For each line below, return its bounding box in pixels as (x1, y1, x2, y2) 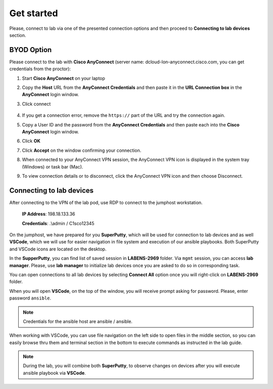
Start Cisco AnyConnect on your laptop (22, 75, 106, 81)
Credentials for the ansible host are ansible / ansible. (23, 318, 132, 324)
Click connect (22, 101, 51, 107)
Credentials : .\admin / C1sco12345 (22, 220, 95, 226)
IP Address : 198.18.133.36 (22, 211, 75, 217)
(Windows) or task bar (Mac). (22, 163, 83, 169)
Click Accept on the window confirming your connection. (22, 147, 142, 153)
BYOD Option (9, 46, 52, 54)
